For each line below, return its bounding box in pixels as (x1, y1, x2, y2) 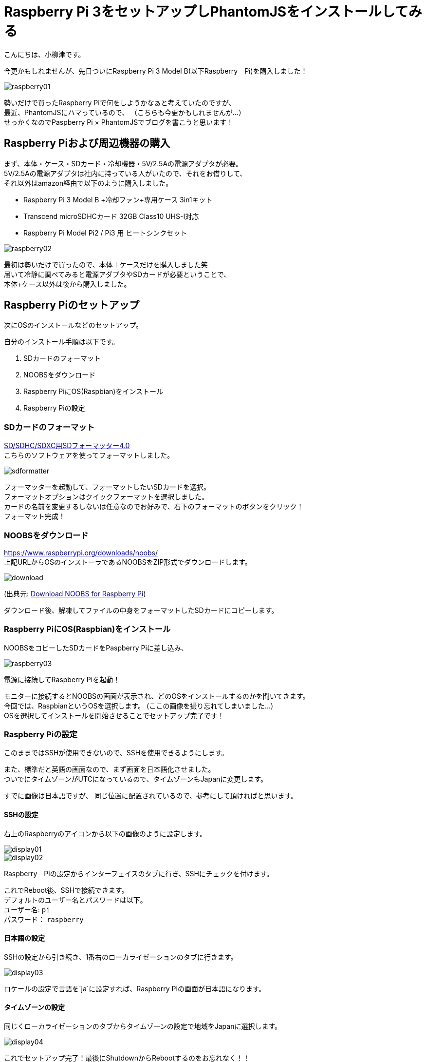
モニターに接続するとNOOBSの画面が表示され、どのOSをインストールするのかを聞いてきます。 (4, 691, 310, 700)
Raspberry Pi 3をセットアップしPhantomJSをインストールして (4, 3, 408, 20)
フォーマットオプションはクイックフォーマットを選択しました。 (4, 492, 208, 501)
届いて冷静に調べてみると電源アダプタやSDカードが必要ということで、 (4, 270, 231, 278)
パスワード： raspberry (4, 915, 84, 924)
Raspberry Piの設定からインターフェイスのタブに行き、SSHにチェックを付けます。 (4, 869, 274, 878)
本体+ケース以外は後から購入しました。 (4, 279, 131, 288)
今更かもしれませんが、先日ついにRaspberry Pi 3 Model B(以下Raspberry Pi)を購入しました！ (4, 66, 308, 75)
